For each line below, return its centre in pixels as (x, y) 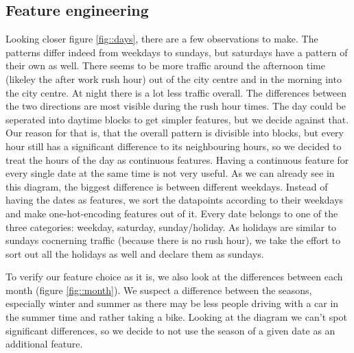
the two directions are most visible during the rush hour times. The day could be (176, 106)
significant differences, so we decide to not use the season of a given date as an (170, 330)
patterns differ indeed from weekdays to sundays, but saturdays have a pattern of (177, 52)
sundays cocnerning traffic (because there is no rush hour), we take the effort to (173, 240)
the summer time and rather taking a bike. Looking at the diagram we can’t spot (176, 317)
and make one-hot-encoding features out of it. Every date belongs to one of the (172, 213)
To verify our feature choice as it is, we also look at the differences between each (174, 277)
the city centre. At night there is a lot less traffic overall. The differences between (176, 92)
